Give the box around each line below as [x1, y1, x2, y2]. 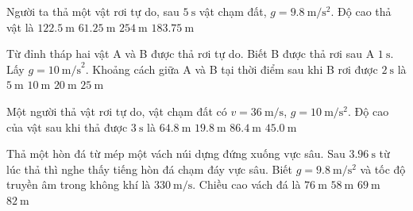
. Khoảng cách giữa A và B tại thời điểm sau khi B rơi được [85, 60, 378, 77]
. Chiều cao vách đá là [192, 176, 301, 193]
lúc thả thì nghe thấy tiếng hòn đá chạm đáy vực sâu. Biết [6, 160, 292, 177]
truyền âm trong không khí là [6, 176, 151, 193]
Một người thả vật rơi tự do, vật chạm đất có [6, 102, 227, 119]
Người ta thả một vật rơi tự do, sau [6, 3, 179, 19]
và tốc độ [360, 160, 406, 177]
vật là [6, 18, 34, 35]
